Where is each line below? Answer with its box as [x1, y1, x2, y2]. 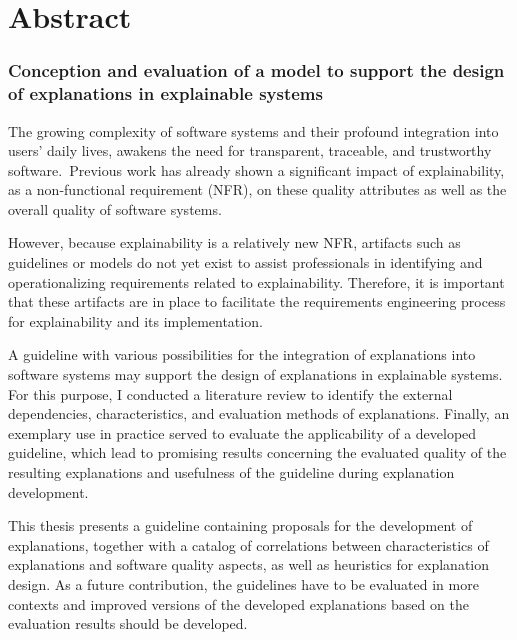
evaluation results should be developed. [8, 613, 248, 634]
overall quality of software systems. [8, 198, 222, 219]
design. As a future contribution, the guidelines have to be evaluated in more [8, 573, 479, 594]
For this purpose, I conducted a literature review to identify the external [8, 383, 453, 404]
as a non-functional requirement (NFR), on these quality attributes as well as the [8, 179, 507, 200]
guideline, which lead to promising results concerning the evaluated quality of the [8, 442, 507, 463]
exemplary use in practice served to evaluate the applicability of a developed [8, 422, 477, 443]
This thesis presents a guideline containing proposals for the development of [8, 515, 473, 536]
